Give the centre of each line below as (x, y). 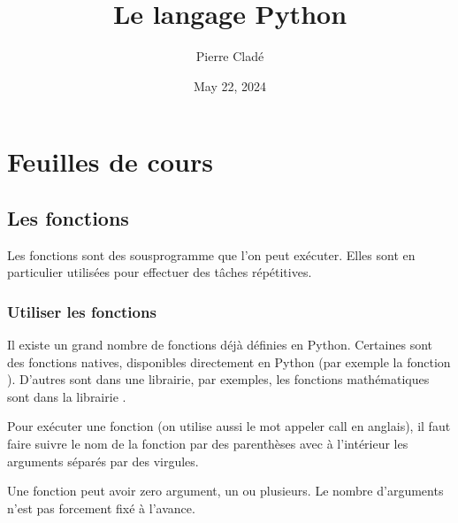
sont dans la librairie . (67, 396)
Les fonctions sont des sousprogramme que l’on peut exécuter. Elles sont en (211, 254)
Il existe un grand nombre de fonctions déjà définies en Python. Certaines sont (220, 345)
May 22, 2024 (230, 85)
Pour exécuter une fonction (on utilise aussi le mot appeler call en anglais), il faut (229, 426)
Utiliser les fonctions (82, 311)
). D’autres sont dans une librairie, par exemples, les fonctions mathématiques (218, 379)
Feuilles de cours (110, 162)
